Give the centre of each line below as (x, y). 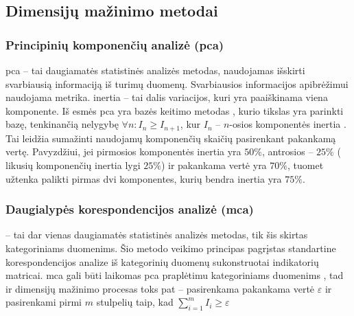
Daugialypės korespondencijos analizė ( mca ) (130, 209)
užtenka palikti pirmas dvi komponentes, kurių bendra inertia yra (144, 178)
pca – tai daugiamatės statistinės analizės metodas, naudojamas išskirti (155, 70)
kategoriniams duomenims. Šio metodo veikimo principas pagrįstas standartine (171, 248)
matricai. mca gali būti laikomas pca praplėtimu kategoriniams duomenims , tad (175, 275)
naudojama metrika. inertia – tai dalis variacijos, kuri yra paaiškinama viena (167, 97)
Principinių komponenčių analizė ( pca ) (115, 44)
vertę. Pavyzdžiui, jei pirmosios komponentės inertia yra (123, 151)
